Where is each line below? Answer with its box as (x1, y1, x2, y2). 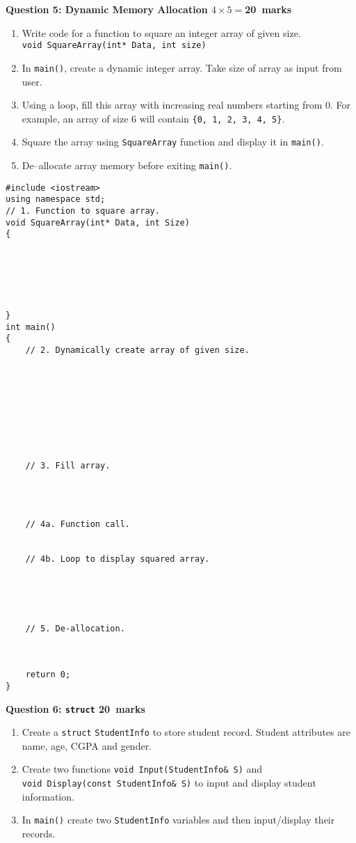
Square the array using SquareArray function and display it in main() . (22, 134, 324, 149)
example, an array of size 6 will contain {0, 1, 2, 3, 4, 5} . (22, 111, 285, 125)
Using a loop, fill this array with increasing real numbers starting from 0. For (22, 97, 351, 112)
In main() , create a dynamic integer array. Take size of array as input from (22, 60, 342, 74)
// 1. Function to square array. (6, 205, 160, 216)
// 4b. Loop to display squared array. (25, 553, 210, 564)
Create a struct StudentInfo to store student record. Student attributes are (22, 725, 350, 739)
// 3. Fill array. (25, 461, 111, 471)
